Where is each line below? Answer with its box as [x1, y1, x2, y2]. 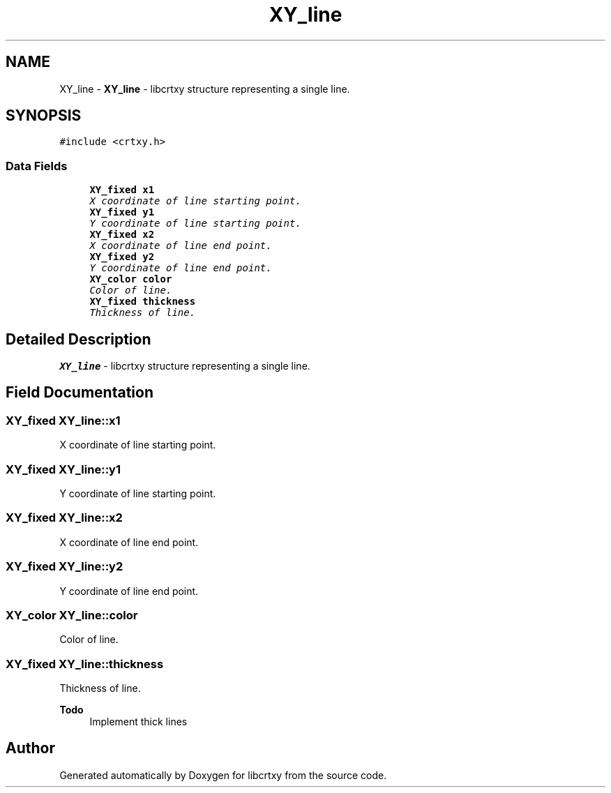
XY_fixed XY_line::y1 [6, 462, 121, 476]
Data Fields [6, 158, 68, 173]
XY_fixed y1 [89, 206, 155, 218]
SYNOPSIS [6, 107, 82, 125]
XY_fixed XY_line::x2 [6, 511, 123, 525]
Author [6, 739, 55, 757]
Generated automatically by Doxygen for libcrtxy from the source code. [59, 769, 387, 781]
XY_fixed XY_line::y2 [6, 559, 123, 574]
